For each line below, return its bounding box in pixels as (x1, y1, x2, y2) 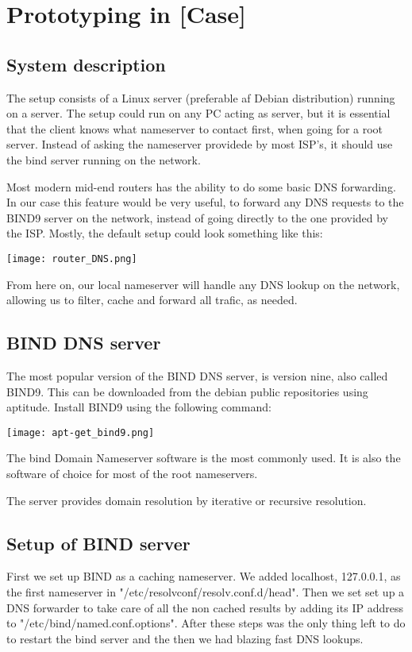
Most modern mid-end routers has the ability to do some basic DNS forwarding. (6, 178, 396, 195)
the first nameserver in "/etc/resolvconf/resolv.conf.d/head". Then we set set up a (6, 583, 405, 600)
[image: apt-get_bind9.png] (6, 426, 155, 438)
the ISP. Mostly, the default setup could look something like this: (6, 225, 323, 241)
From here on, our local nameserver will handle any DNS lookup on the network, (6, 276, 400, 292)
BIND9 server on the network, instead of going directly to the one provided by (6, 209, 389, 226)
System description (6, 52, 166, 76)
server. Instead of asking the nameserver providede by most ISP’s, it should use (6, 136, 393, 152)
